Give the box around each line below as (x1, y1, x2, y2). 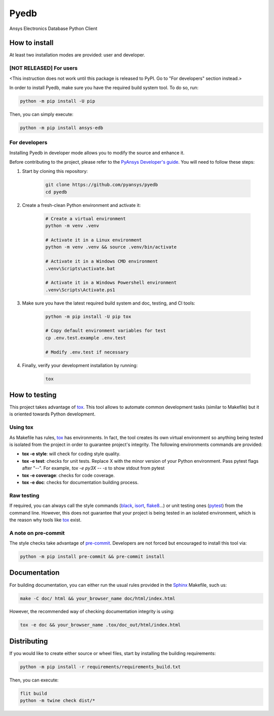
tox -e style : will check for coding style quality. (22, 451, 121, 457)
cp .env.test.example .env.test (45, 335, 126, 341)
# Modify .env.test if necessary (45, 349, 129, 355)
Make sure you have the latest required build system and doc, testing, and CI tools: (22, 300, 195, 306)
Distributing (9, 637, 48, 645)
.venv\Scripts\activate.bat (45, 265, 115, 272)
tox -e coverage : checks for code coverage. (22, 472, 115, 478)
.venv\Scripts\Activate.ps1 (45, 287, 115, 292)
